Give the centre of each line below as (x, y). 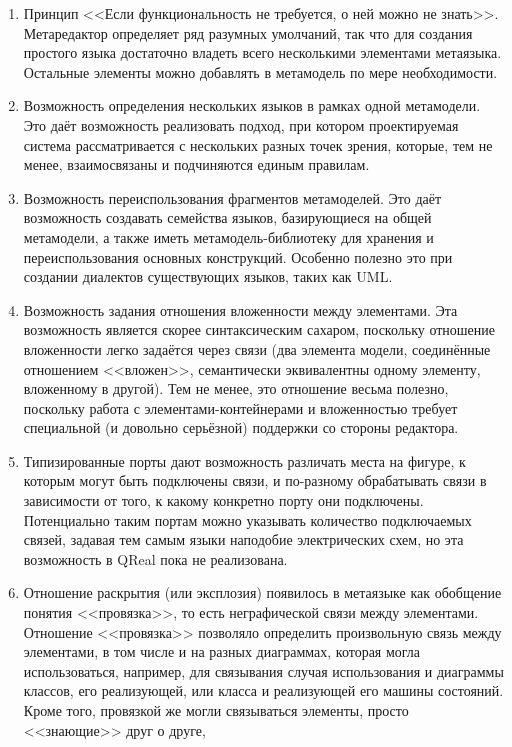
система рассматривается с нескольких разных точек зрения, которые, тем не (258, 144)
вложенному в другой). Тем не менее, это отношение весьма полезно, (236, 388)
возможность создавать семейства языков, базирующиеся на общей (227, 217)
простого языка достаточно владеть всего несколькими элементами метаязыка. (262, 52)
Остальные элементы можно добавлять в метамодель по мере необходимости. (260, 71)
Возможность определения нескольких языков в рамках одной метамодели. (252, 105)
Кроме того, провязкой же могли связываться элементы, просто (216, 710)
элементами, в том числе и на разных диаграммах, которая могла (222, 651)
